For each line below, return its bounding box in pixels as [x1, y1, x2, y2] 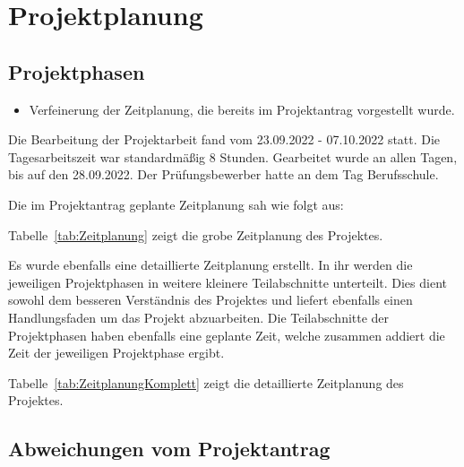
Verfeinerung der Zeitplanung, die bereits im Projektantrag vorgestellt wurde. [29, 99, 455, 118]
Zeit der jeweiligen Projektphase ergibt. [8, 343, 225, 362]
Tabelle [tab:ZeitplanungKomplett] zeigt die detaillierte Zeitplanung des [8, 373, 404, 392]
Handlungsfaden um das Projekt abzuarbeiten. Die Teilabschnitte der [8, 307, 390, 326]
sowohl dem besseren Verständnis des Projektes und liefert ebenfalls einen [8, 290, 413, 309]
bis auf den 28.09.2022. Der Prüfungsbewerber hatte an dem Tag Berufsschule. [8, 165, 439, 184]
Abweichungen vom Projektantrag [8, 435, 331, 463]
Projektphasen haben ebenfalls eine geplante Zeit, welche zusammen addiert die [8, 325, 445, 344]
